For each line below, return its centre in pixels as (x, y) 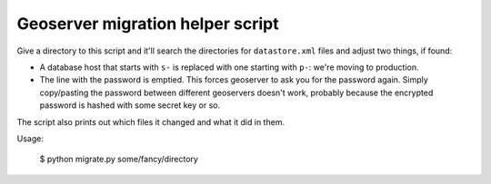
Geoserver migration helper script (148, 24)
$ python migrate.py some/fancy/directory (119, 160)
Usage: (30, 138)
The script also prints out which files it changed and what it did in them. (151, 121)
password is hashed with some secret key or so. (130, 105)
